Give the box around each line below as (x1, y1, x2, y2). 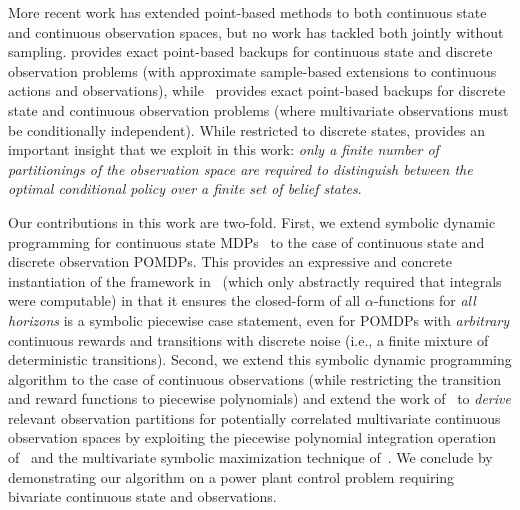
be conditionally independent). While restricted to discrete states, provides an (8, 119, 485, 140)
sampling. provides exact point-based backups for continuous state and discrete (8, 41, 493, 62)
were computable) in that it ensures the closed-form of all (8, 290, 361, 311)
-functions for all (373, 290, 476, 311)
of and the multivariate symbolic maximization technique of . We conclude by (8, 447, 493, 468)
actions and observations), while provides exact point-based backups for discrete (8, 80, 506, 101)
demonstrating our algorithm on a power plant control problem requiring (8, 466, 455, 487)
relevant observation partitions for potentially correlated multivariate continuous (8, 407, 501, 428)
